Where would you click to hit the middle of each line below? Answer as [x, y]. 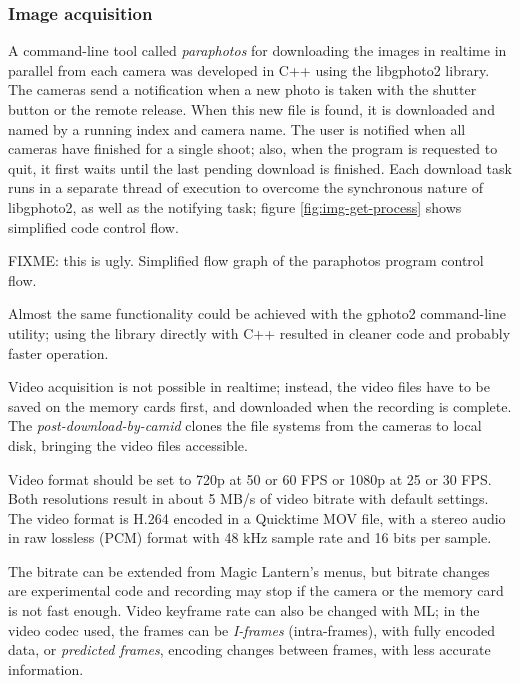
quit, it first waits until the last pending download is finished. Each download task [260, 167]
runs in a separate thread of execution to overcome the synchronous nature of [245, 187]
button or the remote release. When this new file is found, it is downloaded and [251, 109]
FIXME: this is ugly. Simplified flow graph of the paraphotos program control [246, 260]
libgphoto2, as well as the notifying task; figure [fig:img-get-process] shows [235, 206]
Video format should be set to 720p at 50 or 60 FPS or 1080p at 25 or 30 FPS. [250, 478]
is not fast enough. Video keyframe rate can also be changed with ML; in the [244, 610]
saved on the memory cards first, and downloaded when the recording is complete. [260, 405]
